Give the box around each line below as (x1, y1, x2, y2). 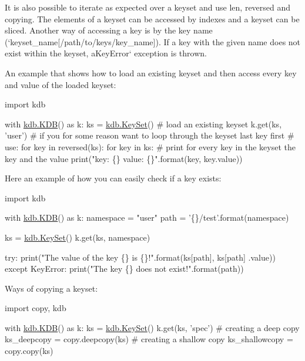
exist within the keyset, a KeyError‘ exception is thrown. (5, 47, 207, 59)
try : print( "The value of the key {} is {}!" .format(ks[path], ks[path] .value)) (5, 251, 276, 263)
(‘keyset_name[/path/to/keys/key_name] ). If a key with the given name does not (5, 35, 301, 48)
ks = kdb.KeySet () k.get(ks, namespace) (5, 231, 150, 243)
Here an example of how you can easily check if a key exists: (5, 172, 222, 184)
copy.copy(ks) (5, 345, 53, 357)
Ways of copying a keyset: (5, 282, 98, 294)
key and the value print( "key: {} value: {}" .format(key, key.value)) (5, 152, 243, 164)
